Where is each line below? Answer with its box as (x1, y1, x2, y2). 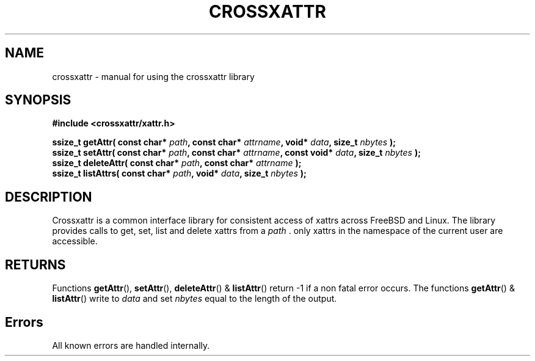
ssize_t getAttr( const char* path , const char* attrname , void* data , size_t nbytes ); (52, 137, 396, 148)
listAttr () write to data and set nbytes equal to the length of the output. (52, 293, 337, 304)
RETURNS (5, 257, 66, 272)
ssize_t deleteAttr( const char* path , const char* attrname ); (52, 158, 302, 169)
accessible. (52, 236, 98, 247)
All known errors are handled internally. (52, 340, 210, 351)
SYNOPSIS (5, 92, 71, 108)
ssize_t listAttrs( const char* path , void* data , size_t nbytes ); (52, 168, 307, 179)
